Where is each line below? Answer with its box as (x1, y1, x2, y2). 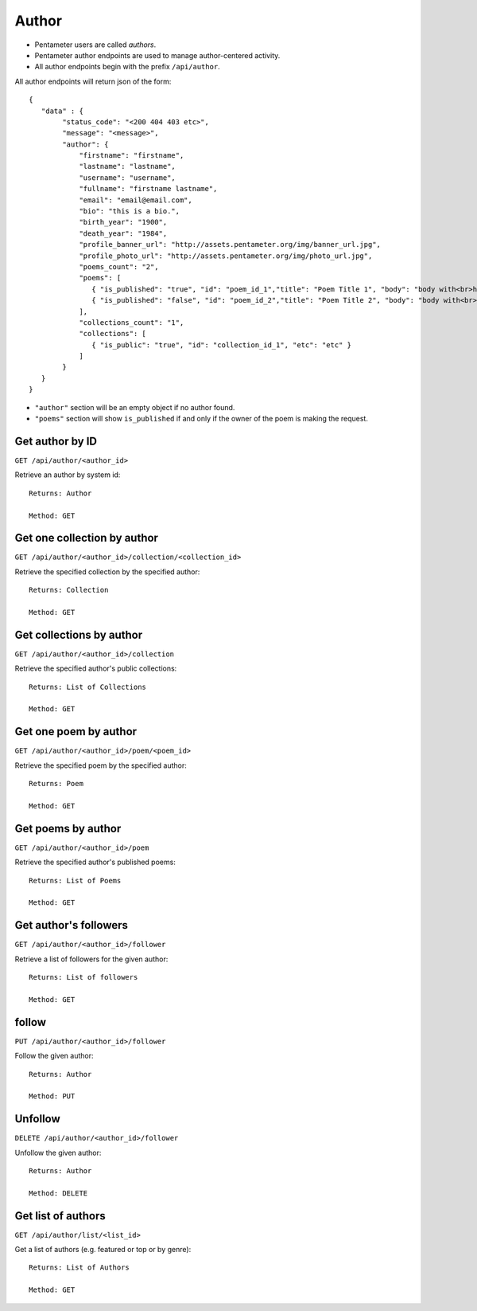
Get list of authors (14, 1209, 107, 1223)
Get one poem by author (14, 725, 138, 738)
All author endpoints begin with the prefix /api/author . (34, 62, 220, 72)
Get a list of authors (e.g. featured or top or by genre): (14, 1245, 192, 1254)
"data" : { (41, 106, 83, 115)
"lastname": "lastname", (79, 162, 176, 171)
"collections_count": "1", (79, 318, 184, 327)
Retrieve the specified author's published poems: (14, 857, 176, 867)
